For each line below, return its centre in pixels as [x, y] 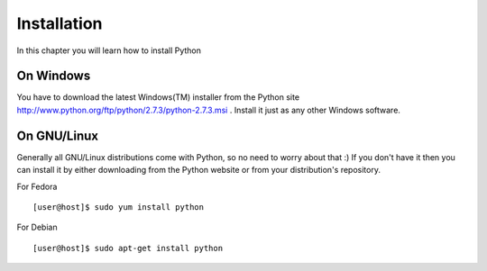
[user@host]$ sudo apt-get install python [128, 248]
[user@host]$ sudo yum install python [119, 207]
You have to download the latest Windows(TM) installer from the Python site [158, 97]
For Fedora [37, 186]
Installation [60, 23]
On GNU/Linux [58, 135]
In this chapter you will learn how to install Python [109, 50]
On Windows [54, 76]
